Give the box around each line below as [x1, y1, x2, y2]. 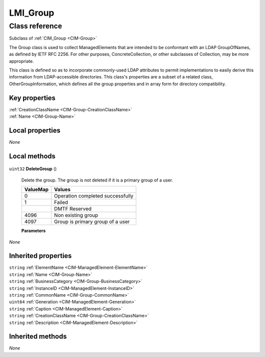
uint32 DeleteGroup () [9, 166, 57, 172]
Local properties [9, 126, 61, 134]
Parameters [21, 228, 46, 234]
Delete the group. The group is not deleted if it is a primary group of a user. [21, 177, 173, 183]
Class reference [9, 22, 62, 30]
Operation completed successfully [54, 193, 133, 200]
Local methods [9, 152, 56, 160]
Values [54, 186, 71, 193]
